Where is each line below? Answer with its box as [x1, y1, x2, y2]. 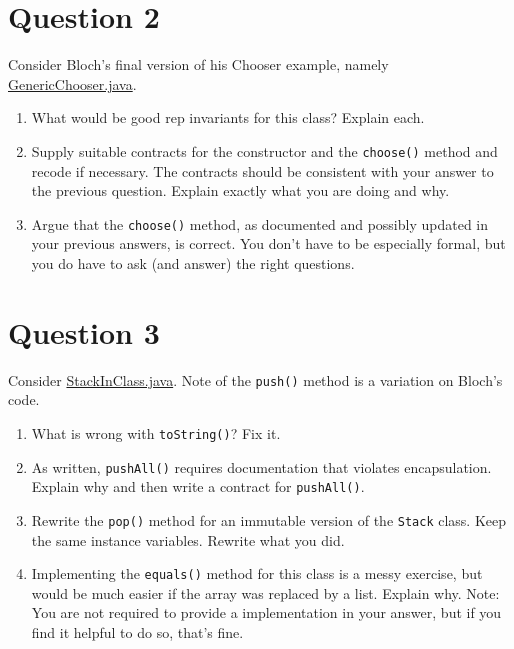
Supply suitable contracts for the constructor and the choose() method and [31, 140, 498, 161]
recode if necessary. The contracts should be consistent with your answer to [31, 160, 494, 181]
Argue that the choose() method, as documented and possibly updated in [31, 213, 489, 234]
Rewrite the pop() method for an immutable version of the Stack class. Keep [31, 509, 507, 530]
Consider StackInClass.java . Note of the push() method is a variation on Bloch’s [8, 369, 503, 390]
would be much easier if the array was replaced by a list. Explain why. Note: [31, 582, 500, 603]
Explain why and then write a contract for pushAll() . [31, 476, 365, 497]
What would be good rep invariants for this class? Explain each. [31, 107, 425, 128]
